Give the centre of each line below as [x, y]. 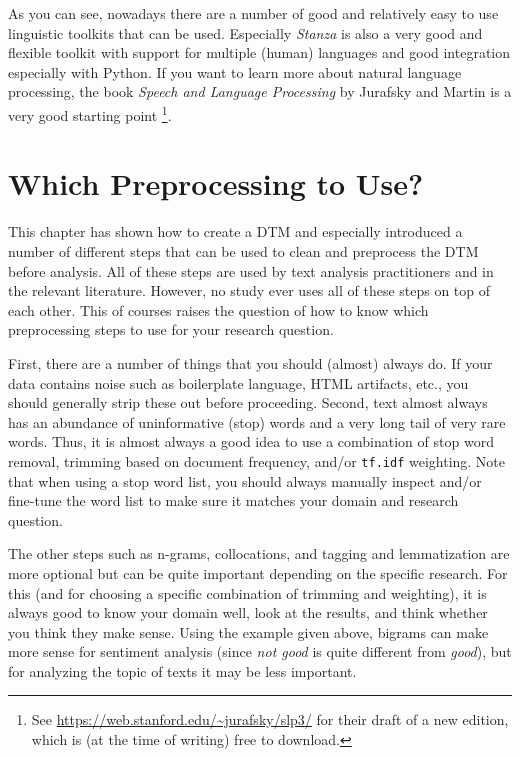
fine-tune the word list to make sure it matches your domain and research [233, 500]
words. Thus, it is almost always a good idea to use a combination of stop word [251, 441]
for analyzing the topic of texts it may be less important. [182, 670]
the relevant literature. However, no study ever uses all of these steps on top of [249, 290]
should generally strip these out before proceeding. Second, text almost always [248, 402]
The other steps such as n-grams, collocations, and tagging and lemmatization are [259, 553]
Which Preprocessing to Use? [216, 183]
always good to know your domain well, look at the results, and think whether [248, 612]
